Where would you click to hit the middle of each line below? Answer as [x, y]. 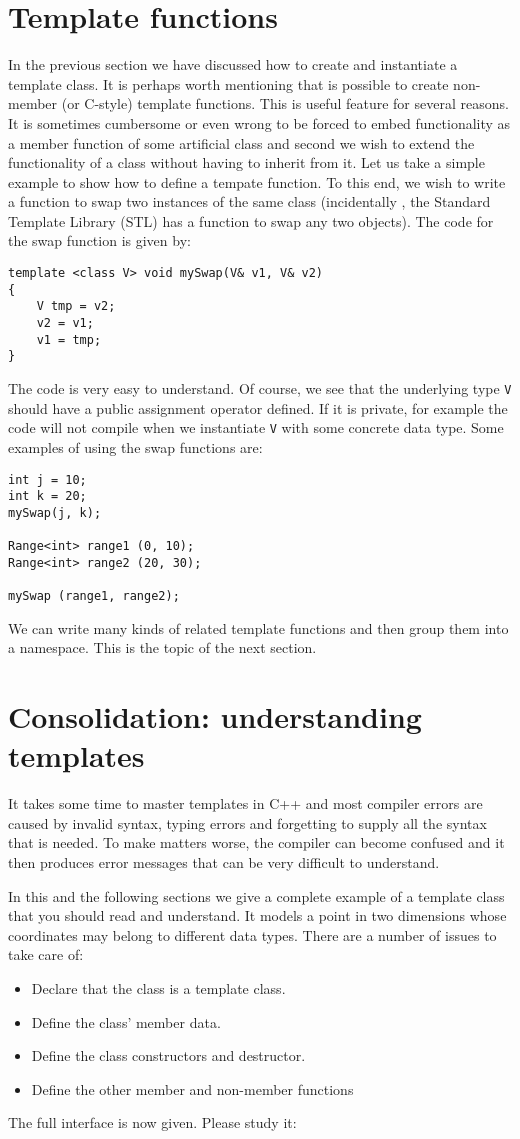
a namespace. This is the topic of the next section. [162, 647]
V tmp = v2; [76, 306]
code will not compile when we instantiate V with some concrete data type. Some [256, 427]
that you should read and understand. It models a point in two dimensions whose [257, 915]
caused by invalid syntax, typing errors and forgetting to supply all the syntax [247, 822]
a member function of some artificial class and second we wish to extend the [241, 142]
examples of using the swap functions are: [135, 446]
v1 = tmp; [69, 339]
